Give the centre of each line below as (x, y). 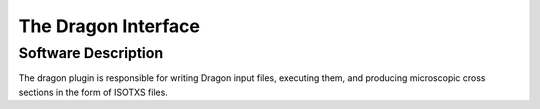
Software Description (91, 53)
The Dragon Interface (109, 26)
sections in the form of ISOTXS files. (93, 92)
